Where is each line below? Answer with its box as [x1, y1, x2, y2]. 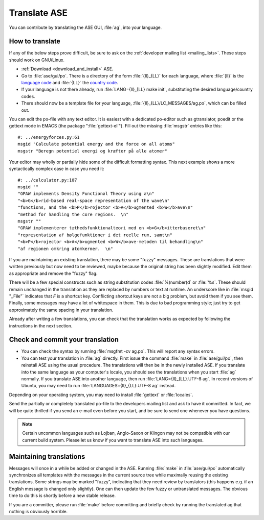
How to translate [9, 37, 61, 46]
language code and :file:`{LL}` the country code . [21, 80, 118, 86]
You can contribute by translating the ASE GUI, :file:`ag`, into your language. [9, 25, 162, 30]
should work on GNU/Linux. [9, 57, 65, 63]
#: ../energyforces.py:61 [18, 134, 80, 140]
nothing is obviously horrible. [9, 508, 68, 514]
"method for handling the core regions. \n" [18, 211, 129, 217]
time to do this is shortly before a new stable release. [9, 493, 116, 498]
